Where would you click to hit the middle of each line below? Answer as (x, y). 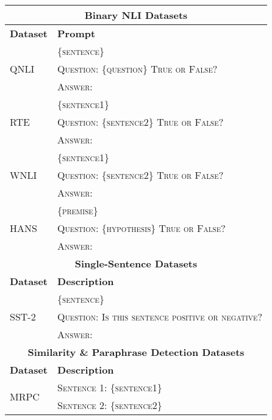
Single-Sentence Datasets (136, 263)
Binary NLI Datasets (136, 15)
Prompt (77, 33)
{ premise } (78, 210)
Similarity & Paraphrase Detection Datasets (136, 352)
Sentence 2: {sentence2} (110, 405)
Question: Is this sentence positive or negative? (160, 317)
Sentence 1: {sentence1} (110, 387)
